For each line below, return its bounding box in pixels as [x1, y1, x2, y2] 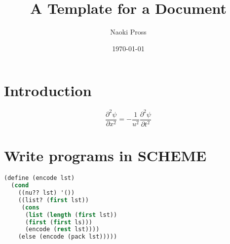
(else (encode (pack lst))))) [18, 233, 117, 241]
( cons [21, 204, 39, 211]
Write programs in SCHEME [4, 145, 207, 166]
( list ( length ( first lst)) [25, 211, 117, 218]
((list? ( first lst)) [18, 196, 89, 204]
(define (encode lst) [4, 174, 75, 182]
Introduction [4, 80, 92, 101]
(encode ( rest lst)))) [25, 226, 100, 233]
